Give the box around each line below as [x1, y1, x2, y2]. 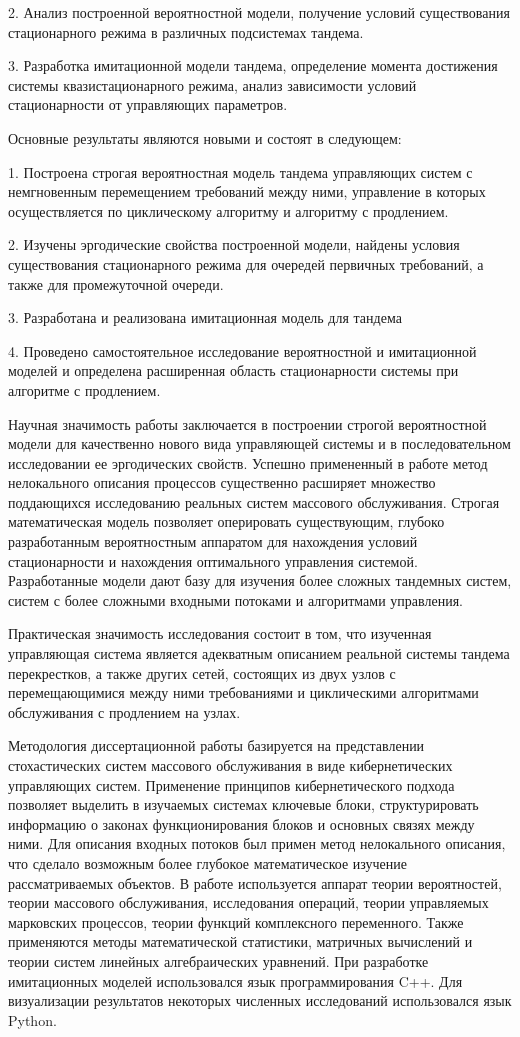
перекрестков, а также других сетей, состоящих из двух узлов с [8, 662, 396, 683]
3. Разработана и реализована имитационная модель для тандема [8, 307, 402, 328]
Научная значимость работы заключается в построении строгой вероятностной [8, 413, 487, 434]
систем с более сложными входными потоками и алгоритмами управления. [8, 589, 463, 610]
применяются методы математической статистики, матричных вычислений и [8, 931, 473, 952]
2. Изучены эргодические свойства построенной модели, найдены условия [8, 234, 460, 255]
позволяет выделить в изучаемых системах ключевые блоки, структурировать [8, 794, 479, 815]
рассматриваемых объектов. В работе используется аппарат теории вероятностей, [8, 872, 502, 893]
